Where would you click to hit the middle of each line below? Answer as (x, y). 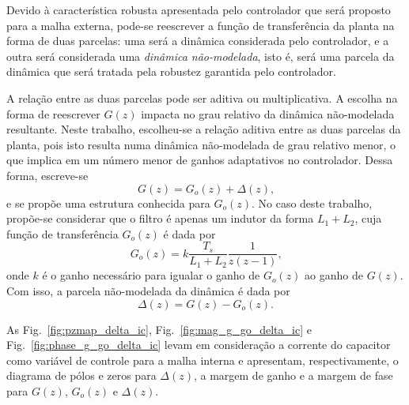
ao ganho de (334, 275)
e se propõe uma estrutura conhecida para (108, 202)
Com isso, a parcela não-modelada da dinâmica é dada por (148, 290)
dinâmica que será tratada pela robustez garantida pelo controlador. (171, 71)
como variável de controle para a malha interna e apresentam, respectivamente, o (203, 360)
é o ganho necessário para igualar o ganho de (151, 275)
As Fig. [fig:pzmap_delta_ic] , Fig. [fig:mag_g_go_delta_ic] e (159, 329)
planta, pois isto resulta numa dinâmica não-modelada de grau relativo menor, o (201, 144)
